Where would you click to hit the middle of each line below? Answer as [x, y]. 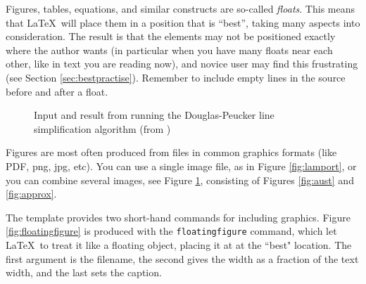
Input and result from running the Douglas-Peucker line [154, 115]
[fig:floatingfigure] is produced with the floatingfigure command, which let [171, 231]
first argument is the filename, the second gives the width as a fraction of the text [182, 258]
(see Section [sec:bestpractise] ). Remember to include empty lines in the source [176, 77]
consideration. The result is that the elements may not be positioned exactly [171, 36]
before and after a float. [57, 91]
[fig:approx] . [31, 194]
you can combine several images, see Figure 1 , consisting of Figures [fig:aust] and [180, 180]
